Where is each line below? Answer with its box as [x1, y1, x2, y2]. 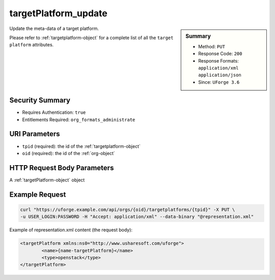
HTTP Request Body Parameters [9, 163, 114, 172]
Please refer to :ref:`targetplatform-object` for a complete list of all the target [9, 35, 174, 41]
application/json [198, 72, 241, 78]
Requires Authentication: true [22, 109, 86, 115]
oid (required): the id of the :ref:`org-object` [22, 150, 116, 156]
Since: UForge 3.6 [198, 79, 240, 85]
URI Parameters [9, 130, 61, 138]
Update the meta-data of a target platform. [9, 25, 99, 32]
